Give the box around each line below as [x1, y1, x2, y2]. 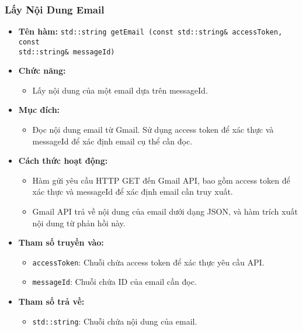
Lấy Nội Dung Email [5, 2, 105, 16]
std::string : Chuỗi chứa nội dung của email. [32, 315, 197, 327]
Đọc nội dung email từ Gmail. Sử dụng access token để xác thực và [32, 123, 274, 135]
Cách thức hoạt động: [18, 154, 108, 167]
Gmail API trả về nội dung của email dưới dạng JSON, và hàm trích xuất [32, 205, 298, 217]
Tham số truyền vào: [18, 236, 104, 249]
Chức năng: [18, 64, 66, 77]
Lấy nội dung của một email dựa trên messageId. [32, 84, 208, 96]
